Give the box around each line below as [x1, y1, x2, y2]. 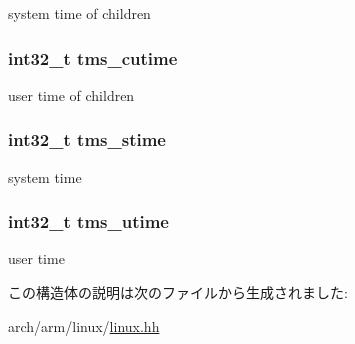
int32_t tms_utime [8, 209, 169, 234]
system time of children [8, 3, 151, 23]
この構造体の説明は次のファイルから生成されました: [8, 282, 348, 303]
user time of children [8, 84, 135, 105]
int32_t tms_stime [8, 127, 166, 152]
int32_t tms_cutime [8, 45, 178, 70]
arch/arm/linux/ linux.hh [8, 315, 160, 336]
